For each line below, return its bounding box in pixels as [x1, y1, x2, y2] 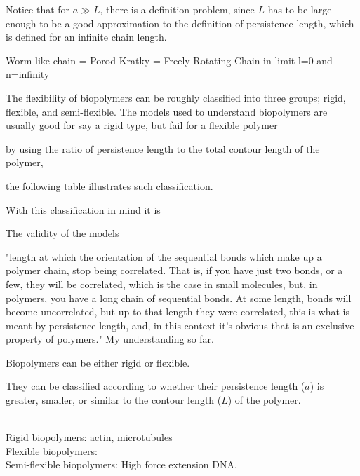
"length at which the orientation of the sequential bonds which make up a [6, 249, 322, 264]
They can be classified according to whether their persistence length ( [6, 379, 305, 393]
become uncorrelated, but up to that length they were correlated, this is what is [6, 304, 350, 319]
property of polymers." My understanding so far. [6, 332, 214, 346]
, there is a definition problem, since [100, 2, 255, 16]
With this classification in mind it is [6, 202, 161, 217]
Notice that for [6, 2, 70, 16]
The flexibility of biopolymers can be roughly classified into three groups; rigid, [6, 90, 346, 104]
